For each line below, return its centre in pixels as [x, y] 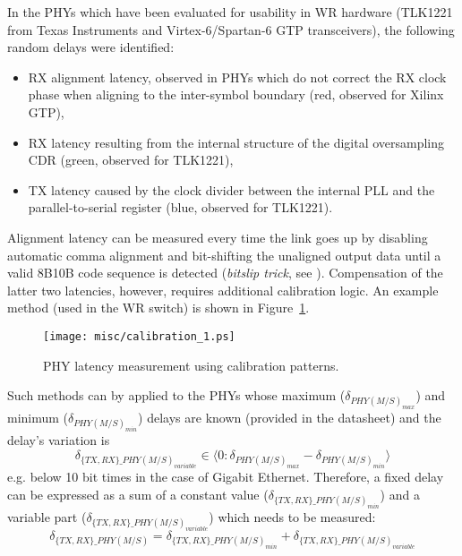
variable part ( [47, 516]
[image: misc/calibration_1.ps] [139, 336]
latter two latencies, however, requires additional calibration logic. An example [223, 290]
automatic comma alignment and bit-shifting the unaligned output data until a [224, 255]
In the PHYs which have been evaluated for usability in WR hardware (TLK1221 [230, 12]
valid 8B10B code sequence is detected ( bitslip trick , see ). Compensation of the [225, 273]
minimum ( [38, 418]
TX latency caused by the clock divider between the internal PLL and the [231, 189]
